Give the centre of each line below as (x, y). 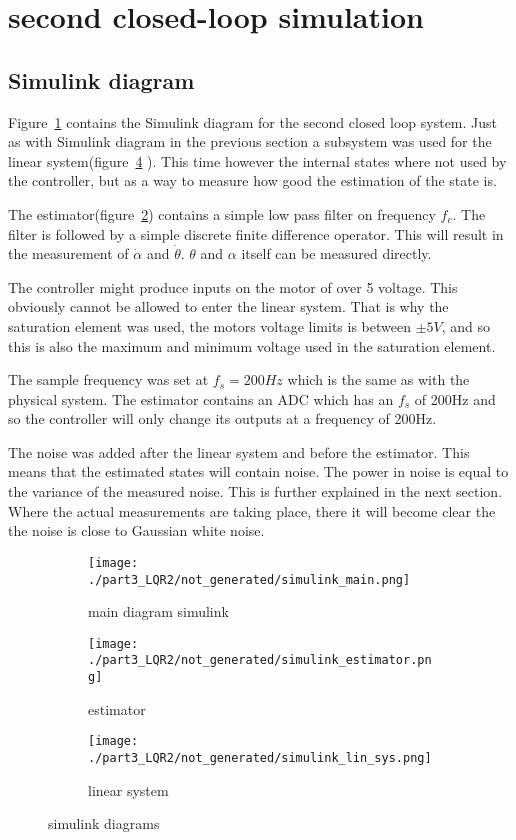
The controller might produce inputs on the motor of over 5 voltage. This (233, 286)
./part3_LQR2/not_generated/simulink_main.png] (249, 579)
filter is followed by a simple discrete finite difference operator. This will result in (256, 233)
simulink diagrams (104, 823)
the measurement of (68, 253)
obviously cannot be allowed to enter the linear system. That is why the (228, 306)
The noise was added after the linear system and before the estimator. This (239, 451)
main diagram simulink (158, 611)
